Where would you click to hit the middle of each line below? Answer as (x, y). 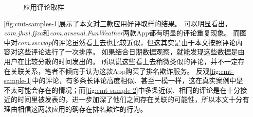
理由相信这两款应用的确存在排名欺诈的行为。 (75, 109)
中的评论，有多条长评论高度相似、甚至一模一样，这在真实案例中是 (137, 80)
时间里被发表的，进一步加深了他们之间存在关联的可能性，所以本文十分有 (133, 99)
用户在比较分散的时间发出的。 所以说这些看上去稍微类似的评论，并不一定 (121, 61)
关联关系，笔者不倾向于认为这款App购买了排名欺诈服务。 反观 (110, 71)
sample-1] (18, 80)
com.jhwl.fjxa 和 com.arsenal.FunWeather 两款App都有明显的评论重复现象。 (117, 33)
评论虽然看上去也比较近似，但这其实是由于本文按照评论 (147, 42)
